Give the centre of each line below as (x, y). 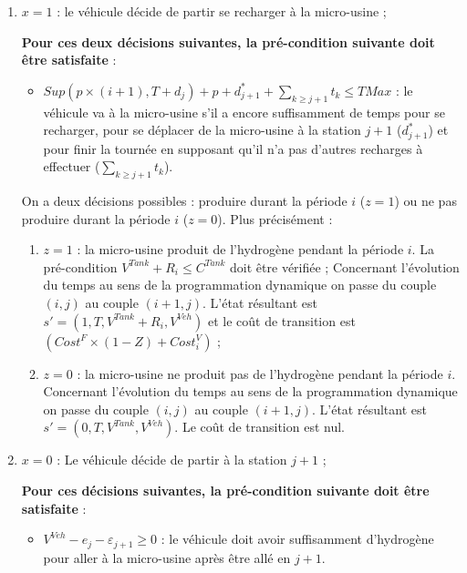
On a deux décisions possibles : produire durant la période (184, 201)
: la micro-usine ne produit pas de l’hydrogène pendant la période (260, 373)
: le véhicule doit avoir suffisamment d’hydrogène (297, 539)
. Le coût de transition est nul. (259, 427)
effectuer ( (72, 166)
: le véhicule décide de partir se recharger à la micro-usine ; (222, 11)
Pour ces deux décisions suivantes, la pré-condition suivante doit (228, 41)
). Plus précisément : (275, 218)
